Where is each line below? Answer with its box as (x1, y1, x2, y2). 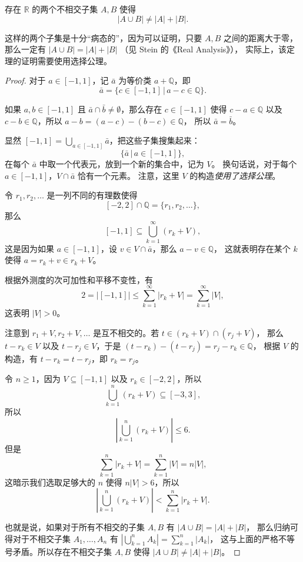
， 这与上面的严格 (209, 532, 278, 544)
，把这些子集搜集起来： (109, 134, 200, 147)
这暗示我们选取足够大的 (5, 475, 95, 488)
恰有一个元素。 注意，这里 (78, 169, 179, 181)
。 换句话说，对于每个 (211, 158, 297, 170)
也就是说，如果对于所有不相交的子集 (5, 521, 145, 533)
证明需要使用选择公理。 (21, 54, 112, 66)
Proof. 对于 (5, 74, 46, 87)
